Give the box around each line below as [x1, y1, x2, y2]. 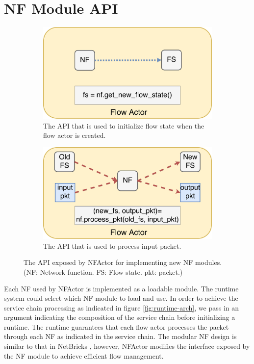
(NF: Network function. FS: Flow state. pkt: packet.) [24, 266, 183, 277]
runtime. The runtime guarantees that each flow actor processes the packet [4, 321, 229, 332]
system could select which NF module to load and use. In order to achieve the [4, 293, 238, 303]
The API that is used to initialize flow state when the [43, 120, 204, 130]
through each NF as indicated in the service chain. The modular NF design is [4, 331, 237, 341]
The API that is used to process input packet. [43, 240, 181, 251]
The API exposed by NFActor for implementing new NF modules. [24, 257, 222, 267]
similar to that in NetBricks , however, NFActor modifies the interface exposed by [4, 341, 250, 351]
